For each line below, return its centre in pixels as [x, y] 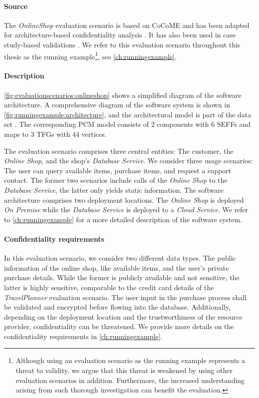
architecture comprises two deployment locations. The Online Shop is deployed [124, 199]
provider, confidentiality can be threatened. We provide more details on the [119, 326]
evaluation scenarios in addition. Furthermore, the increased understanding [130, 380]
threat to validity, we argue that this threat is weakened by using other [124, 370]
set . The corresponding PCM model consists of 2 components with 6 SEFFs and [127, 124]
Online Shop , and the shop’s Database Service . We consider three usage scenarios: [129, 161]
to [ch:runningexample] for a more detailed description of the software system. [123, 219]
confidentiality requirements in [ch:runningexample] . [83, 336]
